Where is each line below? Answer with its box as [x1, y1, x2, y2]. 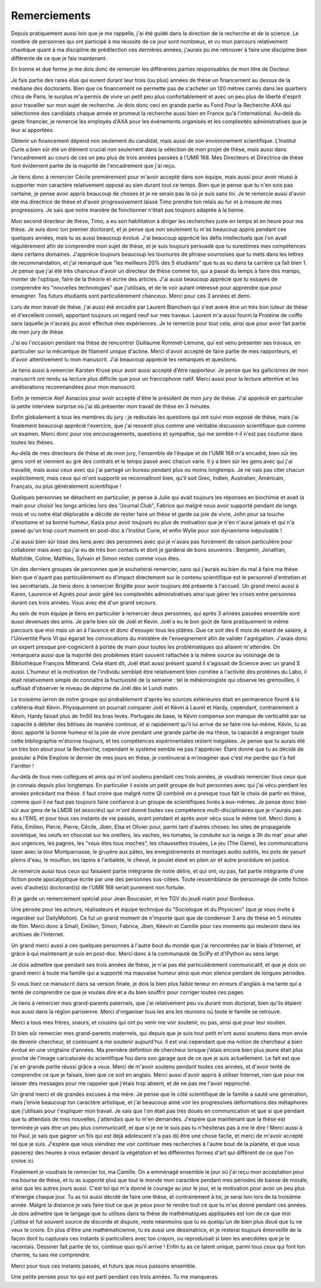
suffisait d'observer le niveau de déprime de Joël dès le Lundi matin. [11, 685, 179, 692]
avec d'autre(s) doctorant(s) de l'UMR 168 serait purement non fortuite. [11, 884, 185, 891]
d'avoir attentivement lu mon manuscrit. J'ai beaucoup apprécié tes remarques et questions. [11, 356, 238, 363]
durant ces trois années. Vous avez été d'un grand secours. [11, 598, 158, 606]
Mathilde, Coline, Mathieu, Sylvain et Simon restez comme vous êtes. [11, 554, 181, 562]
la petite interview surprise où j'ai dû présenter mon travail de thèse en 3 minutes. [11, 402, 211, 410]
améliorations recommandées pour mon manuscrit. [11, 384, 136, 391]
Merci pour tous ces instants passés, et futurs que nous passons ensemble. [11, 1262, 197, 1270]
